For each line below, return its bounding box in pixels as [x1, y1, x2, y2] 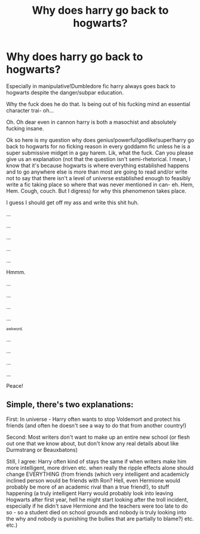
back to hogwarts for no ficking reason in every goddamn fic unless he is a [6, 142, 190, 150]
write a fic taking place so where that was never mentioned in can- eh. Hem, [6, 181, 194, 188]
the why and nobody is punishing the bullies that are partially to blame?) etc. [6, 515, 194, 522]
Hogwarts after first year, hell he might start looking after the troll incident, [6, 496, 189, 503]
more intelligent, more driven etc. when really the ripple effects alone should [6, 464, 194, 471]
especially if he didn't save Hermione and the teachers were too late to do [6, 502, 188, 509]
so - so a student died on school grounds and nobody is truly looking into [6, 508, 187, 515]
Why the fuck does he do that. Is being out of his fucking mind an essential [6, 100, 190, 108]
